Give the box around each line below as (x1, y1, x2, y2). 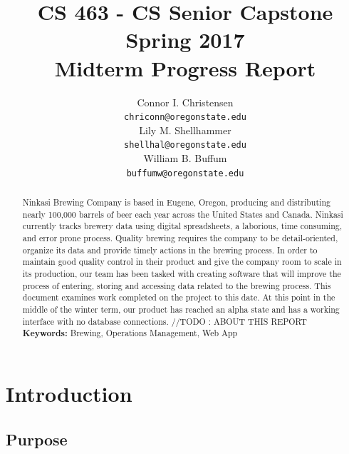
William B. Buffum (143, 151, 227, 165)
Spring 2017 (125, 25, 245, 54)
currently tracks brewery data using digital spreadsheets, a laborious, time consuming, (22, 220, 343, 232)
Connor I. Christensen (137, 94, 234, 109)
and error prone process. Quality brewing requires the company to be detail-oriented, (22, 232, 338, 244)
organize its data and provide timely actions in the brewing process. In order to (22, 243, 318, 256)
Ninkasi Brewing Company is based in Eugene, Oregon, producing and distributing (22, 196, 330, 208)
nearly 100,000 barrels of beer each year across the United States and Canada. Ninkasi (22, 208, 343, 220)
